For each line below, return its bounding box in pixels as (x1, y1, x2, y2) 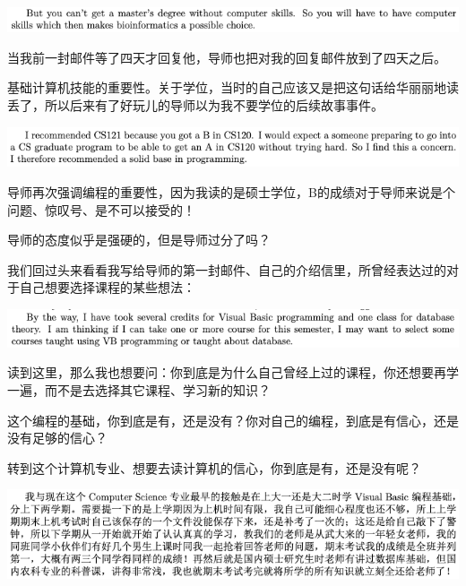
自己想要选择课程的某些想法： (19, 278, 195, 297)
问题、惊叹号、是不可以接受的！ (7, 200, 195, 219)
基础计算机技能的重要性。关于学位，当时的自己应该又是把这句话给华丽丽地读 (7, 78, 459, 97)
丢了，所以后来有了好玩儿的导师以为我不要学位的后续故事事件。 (7, 96, 384, 115)
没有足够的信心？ (7, 428, 108, 447)
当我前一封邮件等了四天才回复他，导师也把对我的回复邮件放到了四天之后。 (7, 47, 446, 66)
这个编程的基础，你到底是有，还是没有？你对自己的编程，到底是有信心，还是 (7, 410, 459, 429)
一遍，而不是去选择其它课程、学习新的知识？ (7, 381, 271, 400)
